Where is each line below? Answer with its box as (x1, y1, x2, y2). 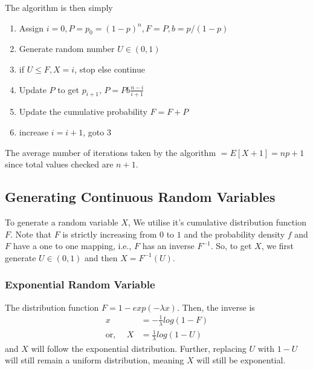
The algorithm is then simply (5, 1, 113, 13)
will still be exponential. (196, 354, 286, 366)
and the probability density (184, 227, 285, 240)
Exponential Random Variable (5, 277, 155, 292)
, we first (261, 239, 294, 252)
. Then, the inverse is (176, 300, 255, 313)
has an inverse (142, 239, 195, 252)
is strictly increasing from (62, 227, 157, 240)
